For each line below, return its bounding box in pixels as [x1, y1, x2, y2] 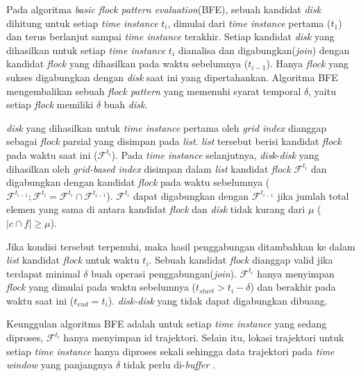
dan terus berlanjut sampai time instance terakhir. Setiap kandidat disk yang [6, 29, 335, 44]
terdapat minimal [6, 266, 81, 280]
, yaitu [308, 83, 336, 98]
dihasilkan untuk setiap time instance [6, 42, 166, 57]
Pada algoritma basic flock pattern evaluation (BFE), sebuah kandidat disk [6, 2, 321, 16]
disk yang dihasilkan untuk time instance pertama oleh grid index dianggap [6, 120, 327, 135]
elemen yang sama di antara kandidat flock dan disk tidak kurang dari [6, 202, 305, 216]
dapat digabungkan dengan [133, 188, 249, 203]
